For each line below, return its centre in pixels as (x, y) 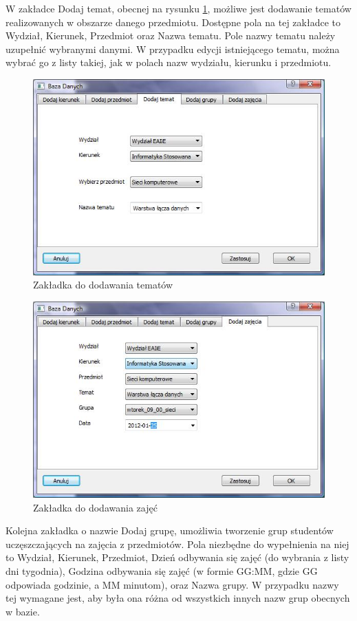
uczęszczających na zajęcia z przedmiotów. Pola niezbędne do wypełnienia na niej (177, 544)
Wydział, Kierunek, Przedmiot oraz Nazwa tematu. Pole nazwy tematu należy (171, 35)
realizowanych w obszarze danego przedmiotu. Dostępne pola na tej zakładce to (173, 22)
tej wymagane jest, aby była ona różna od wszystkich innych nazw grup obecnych (178, 598)
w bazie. (23, 611)
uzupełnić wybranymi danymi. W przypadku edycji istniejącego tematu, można (173, 49)
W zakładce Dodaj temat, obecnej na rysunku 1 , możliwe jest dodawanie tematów (178, 8)
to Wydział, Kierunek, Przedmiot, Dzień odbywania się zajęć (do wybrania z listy (177, 557)
